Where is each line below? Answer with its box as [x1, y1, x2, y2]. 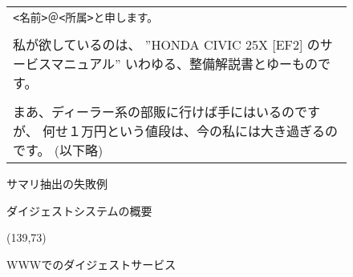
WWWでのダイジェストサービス [6, 255, 176, 272]
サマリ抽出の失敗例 [6, 175, 108, 191]
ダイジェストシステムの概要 [6, 202, 152, 219]
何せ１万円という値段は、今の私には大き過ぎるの [43, 122, 339, 140]
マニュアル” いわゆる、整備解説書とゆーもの [51, 54, 318, 73]
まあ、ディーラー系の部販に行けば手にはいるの [13, 102, 294, 121]
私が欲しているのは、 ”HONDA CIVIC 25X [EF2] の [13, 35, 320, 54]
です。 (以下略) [13, 141, 103, 159]
